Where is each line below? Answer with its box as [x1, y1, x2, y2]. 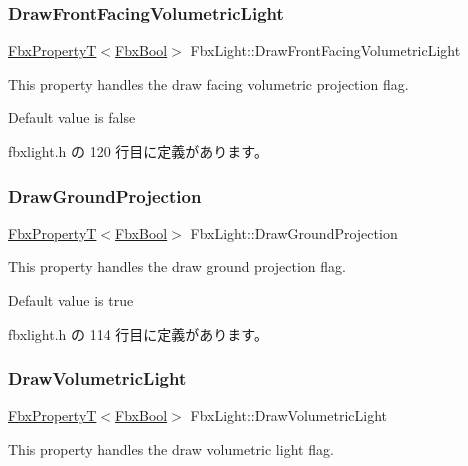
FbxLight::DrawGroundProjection [190, 222, 398, 243]
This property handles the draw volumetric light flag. [8, 439, 334, 459]
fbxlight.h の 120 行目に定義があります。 [8, 141, 268, 161]
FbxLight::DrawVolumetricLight [190, 405, 387, 426]
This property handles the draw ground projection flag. [8, 256, 346, 277]
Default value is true [8, 290, 134, 310]
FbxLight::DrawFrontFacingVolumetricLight [190, 40, 461, 61]
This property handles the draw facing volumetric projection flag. [8, 73, 409, 94]
